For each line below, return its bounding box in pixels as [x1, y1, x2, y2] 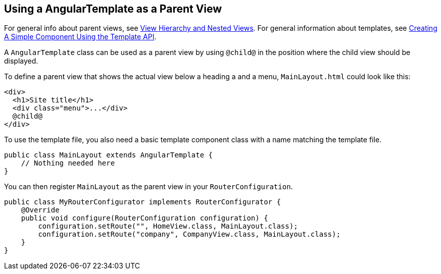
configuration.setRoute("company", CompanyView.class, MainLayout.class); [38, 230, 340, 239]
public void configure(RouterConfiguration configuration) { [21, 214, 268, 223]
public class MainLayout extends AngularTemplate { [4, 151, 213, 159]
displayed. [4, 57, 38, 66]
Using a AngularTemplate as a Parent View [4, 3, 222, 15]
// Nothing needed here [21, 159, 115, 168]
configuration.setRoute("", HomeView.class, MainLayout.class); [38, 222, 298, 231]
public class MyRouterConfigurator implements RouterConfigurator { [4, 198, 281, 206]
